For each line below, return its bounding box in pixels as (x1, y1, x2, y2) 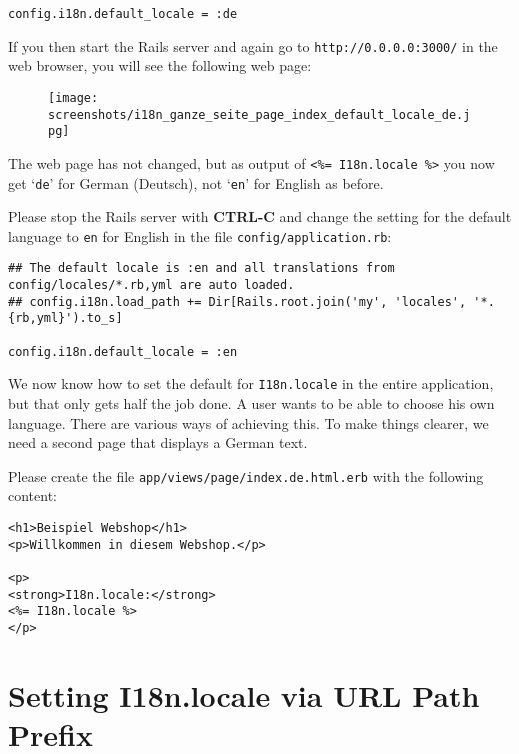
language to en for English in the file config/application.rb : (8, 225, 392, 246)
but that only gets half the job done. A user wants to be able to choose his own (8, 393, 495, 414)
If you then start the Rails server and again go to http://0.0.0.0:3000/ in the (8, 35, 498, 56)
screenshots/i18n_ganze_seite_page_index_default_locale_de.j (48, 107, 471, 122)
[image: (48, 90, 99, 105)
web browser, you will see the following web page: (8, 55, 312, 76)
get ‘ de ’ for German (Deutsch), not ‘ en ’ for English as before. (8, 172, 384, 193)
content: (8, 485, 57, 506)
